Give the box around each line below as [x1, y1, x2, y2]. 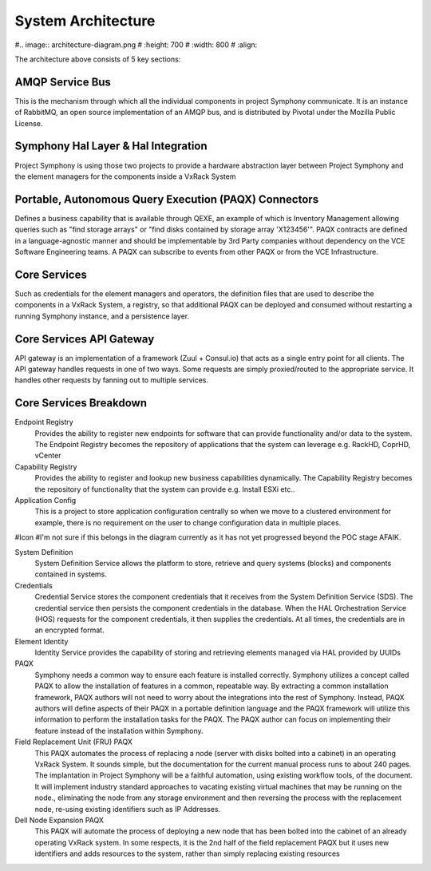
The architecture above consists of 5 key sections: [14, 54, 181, 64]
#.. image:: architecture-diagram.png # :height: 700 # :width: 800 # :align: [14, 40, 258, 49]
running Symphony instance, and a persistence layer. [14, 311, 190, 321]
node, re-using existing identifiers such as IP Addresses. [34, 804, 221, 814]
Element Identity [14, 636, 69, 646]
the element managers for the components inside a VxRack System [14, 172, 236, 181]
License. [14, 118, 43, 128]
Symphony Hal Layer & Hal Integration [14, 140, 208, 153]
